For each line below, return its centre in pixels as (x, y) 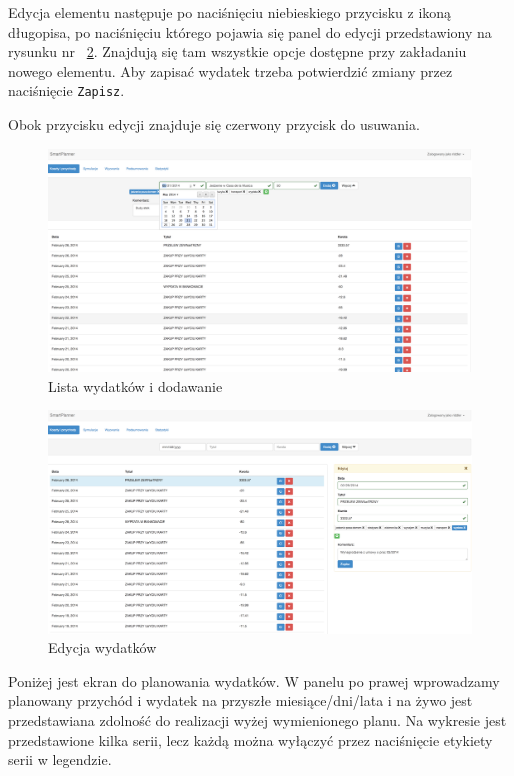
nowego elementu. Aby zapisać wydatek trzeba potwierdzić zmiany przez (230, 70)
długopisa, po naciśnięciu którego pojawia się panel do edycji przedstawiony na (250, 31)
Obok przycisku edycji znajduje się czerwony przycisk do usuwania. (214, 124)
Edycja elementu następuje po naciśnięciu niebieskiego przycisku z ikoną (230, 12)
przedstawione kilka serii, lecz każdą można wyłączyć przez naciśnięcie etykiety (250, 739)
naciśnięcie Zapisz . (66, 90)
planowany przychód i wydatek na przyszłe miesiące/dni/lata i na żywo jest (240, 700)
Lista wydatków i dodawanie (135, 385)
